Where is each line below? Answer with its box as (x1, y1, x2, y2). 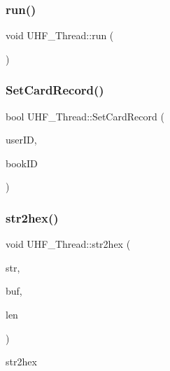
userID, (6, 132, 37, 147)
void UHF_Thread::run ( (6, 28, 114, 43)
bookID (6, 155, 38, 170)
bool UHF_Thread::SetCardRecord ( (6, 108, 164, 123)
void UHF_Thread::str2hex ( (6, 237, 131, 251)
